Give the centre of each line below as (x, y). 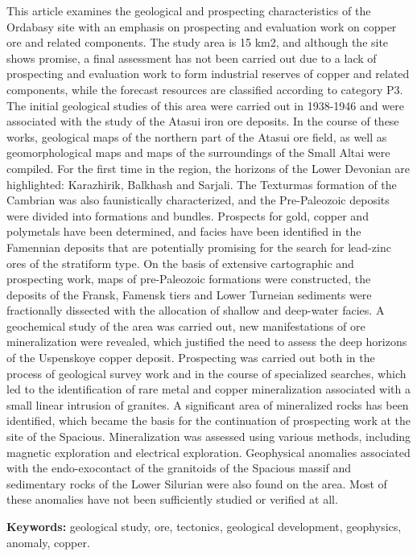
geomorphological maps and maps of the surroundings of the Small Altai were (198, 152)
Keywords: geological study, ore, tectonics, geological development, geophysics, (204, 526)
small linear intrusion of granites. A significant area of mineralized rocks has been (208, 404)
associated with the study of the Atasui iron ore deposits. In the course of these (203, 121)
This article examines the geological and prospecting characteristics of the (189, 10)
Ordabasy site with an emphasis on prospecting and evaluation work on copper (202, 26)
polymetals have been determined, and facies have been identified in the (184, 231)
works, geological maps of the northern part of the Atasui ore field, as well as (197, 136)
